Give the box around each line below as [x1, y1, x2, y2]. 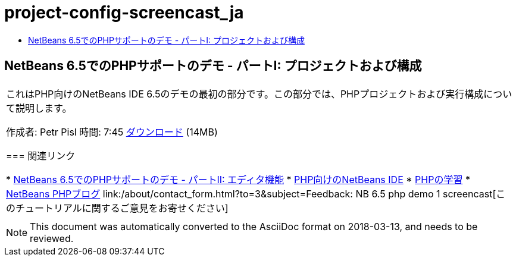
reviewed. [30, 232, 74, 244]
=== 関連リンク [6, 149, 76, 162]
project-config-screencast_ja [4, 2, 244, 23]
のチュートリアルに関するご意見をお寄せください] [6, 202, 229, 214]
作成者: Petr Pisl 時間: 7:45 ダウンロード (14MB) [6, 125, 218, 138]
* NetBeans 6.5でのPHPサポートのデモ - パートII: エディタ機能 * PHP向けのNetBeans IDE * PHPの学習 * [6, 173, 470, 185]
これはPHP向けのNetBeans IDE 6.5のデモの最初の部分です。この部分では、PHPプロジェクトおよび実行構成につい [6, 87, 512, 100]
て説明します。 [6, 102, 72, 114]
